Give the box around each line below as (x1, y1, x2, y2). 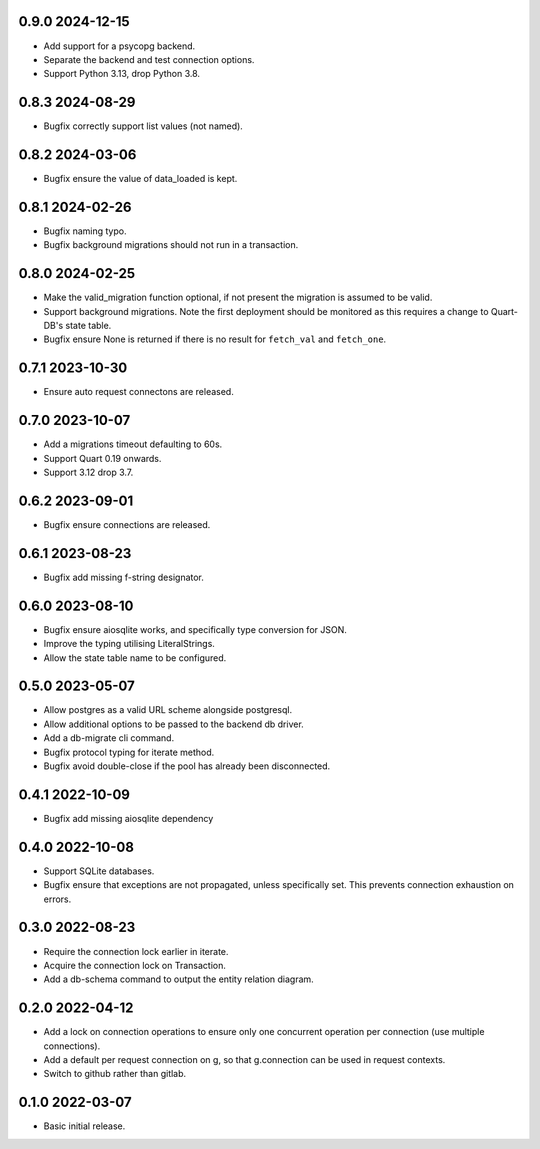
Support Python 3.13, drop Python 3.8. (43, 68, 200, 80)
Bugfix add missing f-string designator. (43, 571, 205, 583)
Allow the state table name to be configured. (43, 651, 227, 664)
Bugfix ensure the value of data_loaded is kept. (43, 173, 238, 185)
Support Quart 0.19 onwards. (43, 452, 162, 464)
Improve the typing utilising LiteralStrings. (43, 638, 215, 650)
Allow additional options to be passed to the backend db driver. (43, 718, 304, 730)
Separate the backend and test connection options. (43, 53, 255, 65)
